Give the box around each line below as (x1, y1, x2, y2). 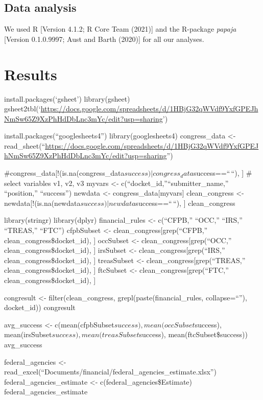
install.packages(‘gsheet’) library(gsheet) (4, 93, 130, 104)
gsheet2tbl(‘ (4, 103, 41, 114)
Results (4, 63, 57, 84)
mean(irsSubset (4, 329, 52, 340)
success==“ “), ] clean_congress (135, 197, 235, 208)
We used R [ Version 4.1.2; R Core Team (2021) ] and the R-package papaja (4, 23, 236, 34)
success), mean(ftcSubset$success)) (139, 329, 248, 340)
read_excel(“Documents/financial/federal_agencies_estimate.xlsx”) (4, 366, 217, 377)
